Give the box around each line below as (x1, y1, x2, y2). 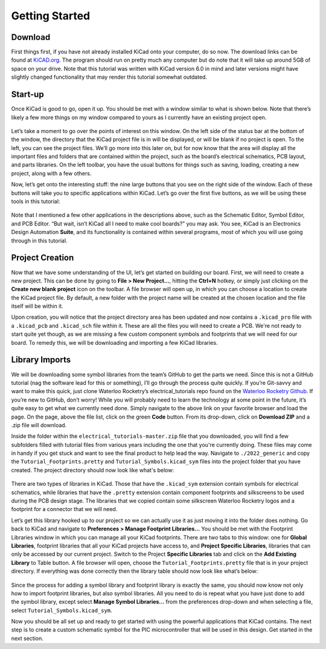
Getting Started (11, 9, 91, 22)
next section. (11, 634, 43, 642)
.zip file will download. (11, 421, 67, 429)
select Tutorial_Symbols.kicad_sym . (11, 607, 112, 614)
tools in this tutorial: (11, 198, 60, 205)
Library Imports (11, 354, 71, 365)
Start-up (11, 90, 45, 100)
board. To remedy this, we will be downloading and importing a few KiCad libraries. (11, 339, 218, 346)
